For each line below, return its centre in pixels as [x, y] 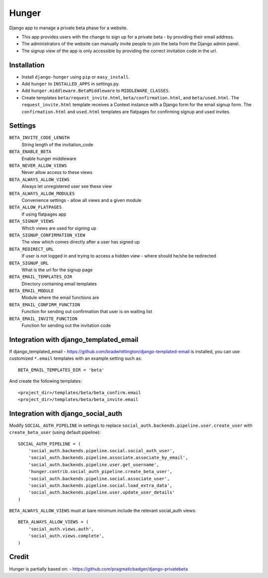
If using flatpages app [44, 214]
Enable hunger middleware [49, 159]
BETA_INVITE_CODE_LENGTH [39, 138]
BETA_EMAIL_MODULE [32, 291]
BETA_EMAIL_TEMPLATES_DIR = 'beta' [61, 370]
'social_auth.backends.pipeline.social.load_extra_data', [100, 485]
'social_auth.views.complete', [66, 536]
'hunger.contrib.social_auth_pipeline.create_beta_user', [100, 472]
